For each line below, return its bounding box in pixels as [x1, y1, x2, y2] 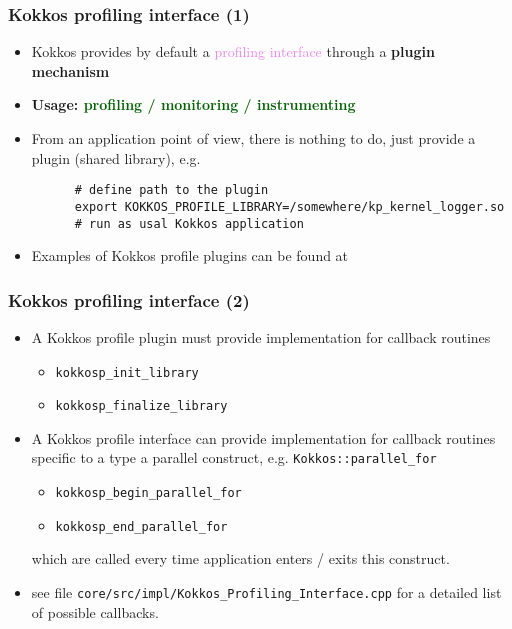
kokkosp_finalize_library [55, 399, 228, 414]
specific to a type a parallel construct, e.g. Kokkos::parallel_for [31, 447, 437, 468]
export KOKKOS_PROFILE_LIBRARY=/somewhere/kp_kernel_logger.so [74, 199, 505, 214]
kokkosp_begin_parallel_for [55, 486, 242, 501]
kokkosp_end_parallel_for [55, 519, 228, 534]
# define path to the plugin [74, 183, 269, 198]
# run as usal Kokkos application [74, 216, 304, 231]
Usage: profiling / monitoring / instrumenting [31, 94, 356, 115]
